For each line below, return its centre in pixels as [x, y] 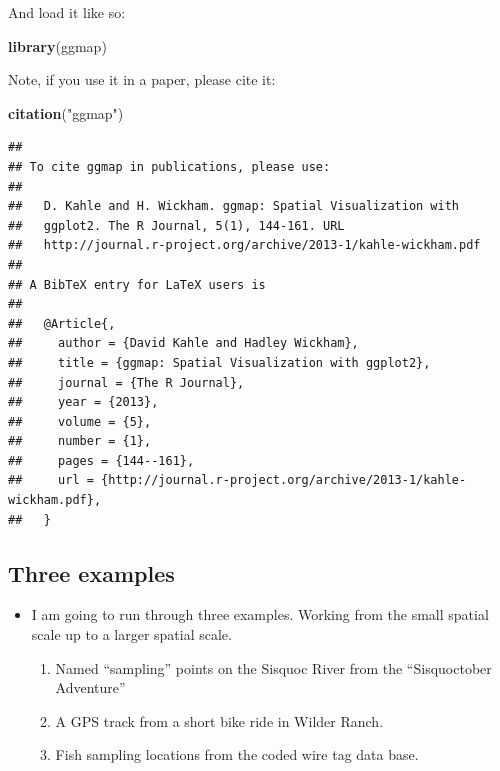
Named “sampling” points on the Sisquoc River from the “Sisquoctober [273, 667]
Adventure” [90, 687]
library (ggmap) [57, 45]
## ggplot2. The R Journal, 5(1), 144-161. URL [176, 225]
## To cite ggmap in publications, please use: [169, 166]
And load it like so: [67, 12]
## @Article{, [62, 323]
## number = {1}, [80, 441]
